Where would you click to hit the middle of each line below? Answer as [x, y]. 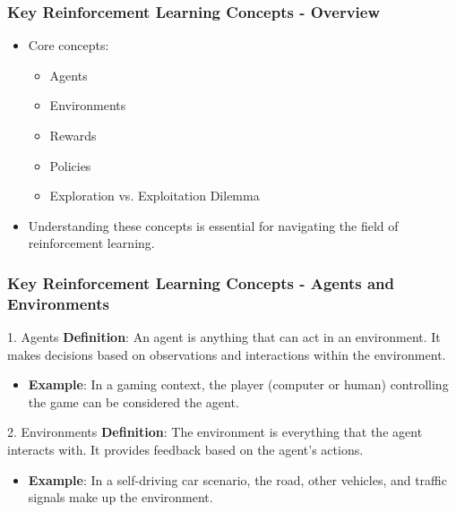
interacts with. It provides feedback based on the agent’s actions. [185, 450]
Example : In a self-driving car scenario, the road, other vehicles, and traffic [237, 479]
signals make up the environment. [120, 497]
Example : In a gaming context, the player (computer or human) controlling [238, 384]
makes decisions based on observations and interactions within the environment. [227, 354]
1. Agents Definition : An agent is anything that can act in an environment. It [224, 337]
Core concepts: [69, 45]
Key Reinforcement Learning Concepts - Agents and [201, 282]
